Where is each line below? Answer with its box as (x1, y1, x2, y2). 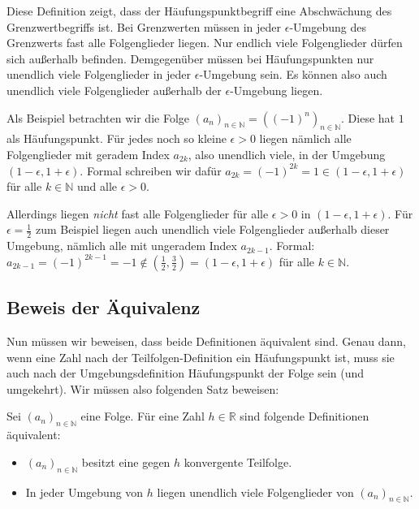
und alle (77, 178, 118, 195)
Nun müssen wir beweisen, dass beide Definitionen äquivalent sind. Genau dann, (6, 332, 406, 349)
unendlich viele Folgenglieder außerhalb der (6, 81, 222, 98)
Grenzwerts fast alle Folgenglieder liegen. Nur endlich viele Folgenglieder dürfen (6, 34, 403, 51)
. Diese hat (341, 109, 395, 126)
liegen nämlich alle (259, 130, 352, 147)
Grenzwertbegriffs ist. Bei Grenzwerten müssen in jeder (6, 18, 282, 35)
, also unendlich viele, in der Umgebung (188, 145, 386, 162)
